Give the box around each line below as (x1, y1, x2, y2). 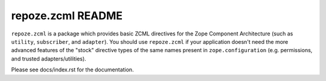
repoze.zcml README (11, 9, 123, 22)
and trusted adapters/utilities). (11, 55, 87, 62)
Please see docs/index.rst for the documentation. (11, 66, 134, 73)
